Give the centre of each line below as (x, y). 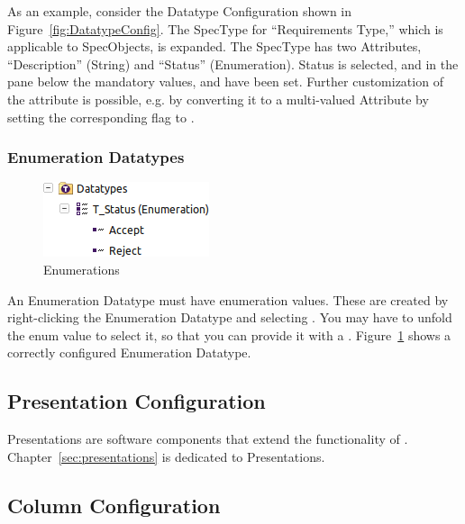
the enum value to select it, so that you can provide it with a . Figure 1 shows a (229, 334)
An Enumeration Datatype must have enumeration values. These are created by (228, 299)
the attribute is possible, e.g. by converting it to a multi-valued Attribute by (218, 99)
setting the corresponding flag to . (101, 117)
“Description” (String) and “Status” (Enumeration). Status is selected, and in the (233, 63)
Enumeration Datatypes (96, 157)
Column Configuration (114, 505)
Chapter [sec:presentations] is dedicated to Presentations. (166, 456)
